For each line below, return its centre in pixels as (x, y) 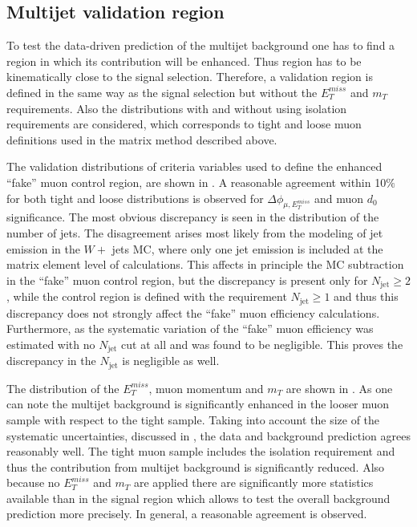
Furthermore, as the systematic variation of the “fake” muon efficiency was (190, 328)
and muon (339, 198)
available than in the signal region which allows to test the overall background (198, 498)
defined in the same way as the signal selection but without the (162, 92)
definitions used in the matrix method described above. (142, 139)
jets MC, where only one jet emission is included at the (247, 248)
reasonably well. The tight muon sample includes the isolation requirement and (201, 451)
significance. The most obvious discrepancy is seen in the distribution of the (193, 217)
